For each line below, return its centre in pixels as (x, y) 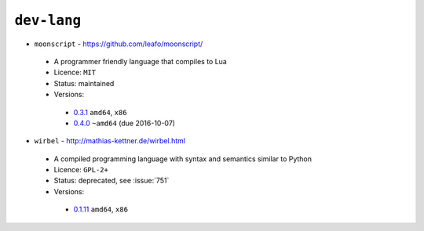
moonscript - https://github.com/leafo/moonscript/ (119, 44)
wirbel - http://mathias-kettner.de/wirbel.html (110, 141)
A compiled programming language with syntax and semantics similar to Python (183, 159)
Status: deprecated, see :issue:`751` (111, 181)
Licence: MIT (75, 72)
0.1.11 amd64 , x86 (101, 209)
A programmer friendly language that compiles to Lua (140, 61)
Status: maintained (84, 83)
